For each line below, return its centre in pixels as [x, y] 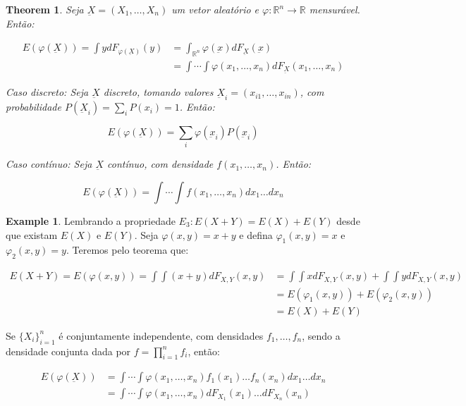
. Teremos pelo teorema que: [127, 250]
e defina [256, 234]
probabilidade [33, 107]
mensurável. [335, 9]
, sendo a [321, 335]
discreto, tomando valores [158, 92]
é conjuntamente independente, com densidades [161, 335]
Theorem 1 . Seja [45, 9]
